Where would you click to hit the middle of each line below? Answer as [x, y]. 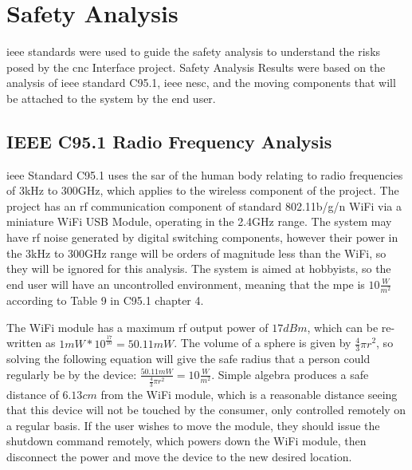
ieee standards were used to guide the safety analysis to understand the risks [194, 51]
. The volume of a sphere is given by [263, 343]
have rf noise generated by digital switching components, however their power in [202, 237]
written [24, 343]
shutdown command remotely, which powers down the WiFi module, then [186, 441]
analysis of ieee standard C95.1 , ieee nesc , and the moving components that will [201, 83]
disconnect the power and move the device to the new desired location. [179, 456]
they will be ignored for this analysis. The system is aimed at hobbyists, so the [199, 269]
